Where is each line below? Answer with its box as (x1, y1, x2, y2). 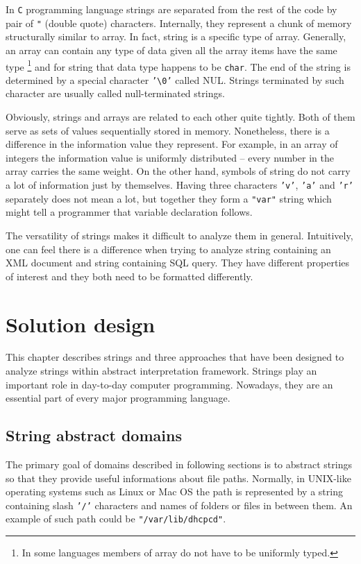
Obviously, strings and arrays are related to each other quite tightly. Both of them (6, 110, 355, 124)
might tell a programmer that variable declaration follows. (6, 205, 253, 219)
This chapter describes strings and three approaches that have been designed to (6, 350, 344, 364)
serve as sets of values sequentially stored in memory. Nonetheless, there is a (6, 123, 330, 137)
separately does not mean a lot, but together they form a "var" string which (6, 191, 332, 205)
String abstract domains (6, 425, 182, 446)
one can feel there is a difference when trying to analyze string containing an (6, 241, 331, 256)
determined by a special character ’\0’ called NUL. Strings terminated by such (6, 72, 344, 87)
